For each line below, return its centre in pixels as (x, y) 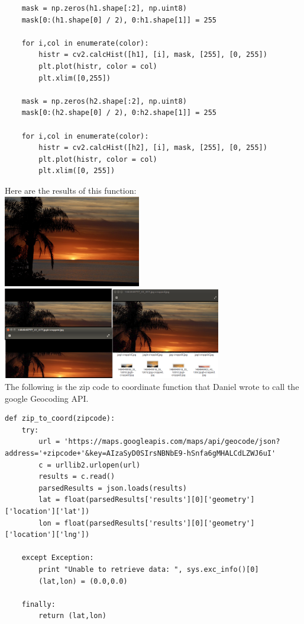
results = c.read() (77, 477)
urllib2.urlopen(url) (98, 465)
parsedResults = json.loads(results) (113, 488)
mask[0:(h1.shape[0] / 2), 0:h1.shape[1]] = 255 (119, 20)
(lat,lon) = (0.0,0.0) (83, 581)
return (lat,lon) (72, 616)
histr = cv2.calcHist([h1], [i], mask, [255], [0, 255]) (153, 55)
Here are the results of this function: (71, 190)
